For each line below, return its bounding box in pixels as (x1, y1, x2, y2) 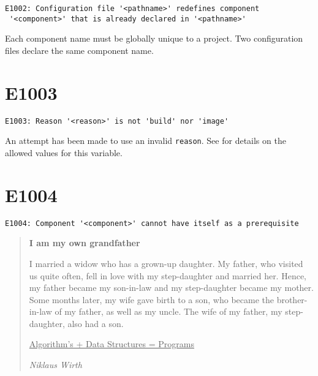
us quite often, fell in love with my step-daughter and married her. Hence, (29, 269, 306, 282)
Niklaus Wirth (29, 358, 82, 371)
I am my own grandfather (29, 236, 140, 249)
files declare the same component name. (5, 43, 154, 56)
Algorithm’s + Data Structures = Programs (29, 337, 194, 350)
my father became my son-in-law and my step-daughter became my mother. (29, 281, 314, 294)
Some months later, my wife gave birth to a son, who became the (29, 293, 274, 306)
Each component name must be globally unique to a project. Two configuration (5, 32, 303, 45)
